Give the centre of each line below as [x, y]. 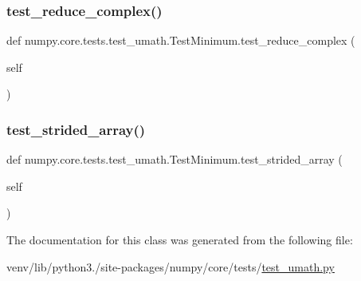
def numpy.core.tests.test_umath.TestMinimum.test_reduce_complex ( [181, 40]
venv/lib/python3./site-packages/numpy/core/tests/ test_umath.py [171, 266]
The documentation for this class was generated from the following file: [180, 239]
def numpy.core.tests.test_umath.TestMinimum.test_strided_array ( [175, 159]
